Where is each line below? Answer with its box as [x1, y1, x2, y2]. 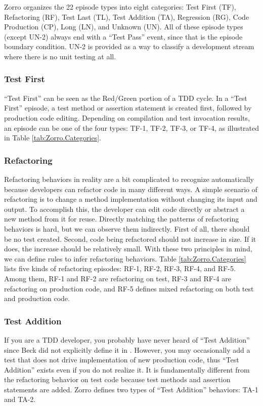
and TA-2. [4, 394, 36, 404]
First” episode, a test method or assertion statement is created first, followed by [4, 102, 252, 113]
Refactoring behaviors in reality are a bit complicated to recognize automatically [4, 173, 254, 184]
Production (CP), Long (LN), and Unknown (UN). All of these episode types [4, 21, 243, 32]
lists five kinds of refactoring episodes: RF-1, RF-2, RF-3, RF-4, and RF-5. [4, 263, 236, 274]
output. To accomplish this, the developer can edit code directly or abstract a [4, 203, 245, 214]
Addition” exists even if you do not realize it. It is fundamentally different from [4, 364, 250, 375]
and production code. [4, 293, 70, 304]
